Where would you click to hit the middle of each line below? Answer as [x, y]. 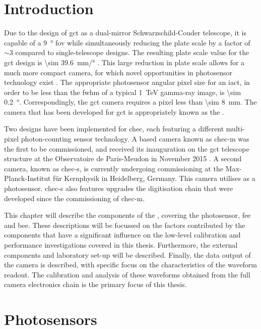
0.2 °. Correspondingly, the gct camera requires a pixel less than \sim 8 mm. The [130, 102]
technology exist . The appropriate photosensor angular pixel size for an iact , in [127, 82]
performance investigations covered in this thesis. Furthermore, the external [121, 245]
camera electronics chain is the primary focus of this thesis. [95, 284]
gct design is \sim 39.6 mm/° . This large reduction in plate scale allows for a [124, 62]
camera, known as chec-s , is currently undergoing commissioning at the [114, 168]
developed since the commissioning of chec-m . [75, 198]
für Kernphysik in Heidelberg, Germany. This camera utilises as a [154, 178]
